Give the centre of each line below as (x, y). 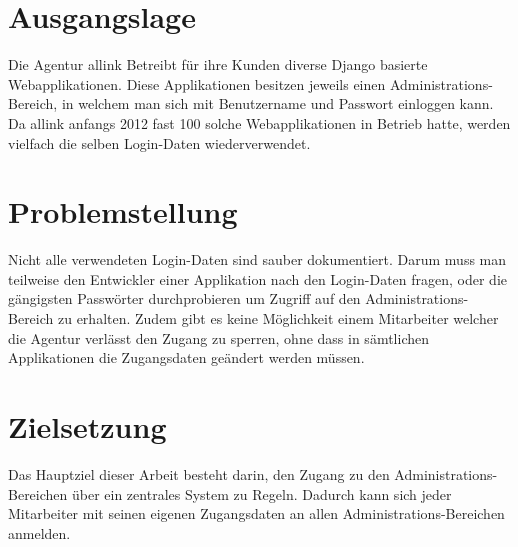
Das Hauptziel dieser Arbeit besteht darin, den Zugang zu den (199, 473)
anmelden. (39, 532)
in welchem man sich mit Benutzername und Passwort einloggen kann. (277, 103)
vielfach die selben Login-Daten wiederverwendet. (159, 142)
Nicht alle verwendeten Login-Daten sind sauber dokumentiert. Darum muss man (257, 259)
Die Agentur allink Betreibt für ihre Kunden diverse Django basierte (218, 64)
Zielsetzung (87, 425)
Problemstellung (123, 211)
